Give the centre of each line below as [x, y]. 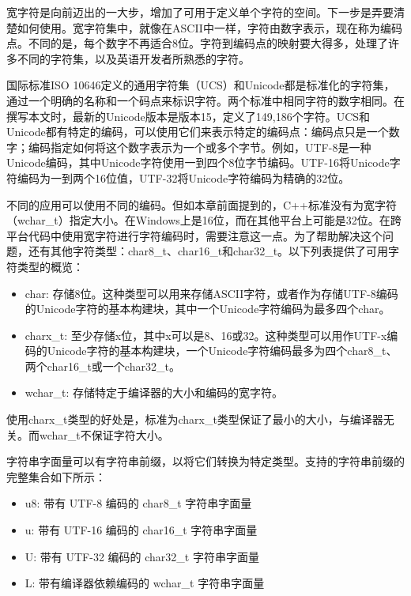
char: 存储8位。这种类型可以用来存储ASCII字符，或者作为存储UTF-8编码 [211, 293]
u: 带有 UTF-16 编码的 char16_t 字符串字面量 [141, 530]
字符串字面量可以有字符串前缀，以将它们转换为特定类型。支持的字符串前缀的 [205, 461]
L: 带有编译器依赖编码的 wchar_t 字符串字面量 [145, 583]
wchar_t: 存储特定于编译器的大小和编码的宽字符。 [154, 392]
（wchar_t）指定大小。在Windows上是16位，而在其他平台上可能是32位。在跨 [204, 220]
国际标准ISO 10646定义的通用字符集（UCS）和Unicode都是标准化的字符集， [201, 85]
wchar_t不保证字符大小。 [104, 434]
